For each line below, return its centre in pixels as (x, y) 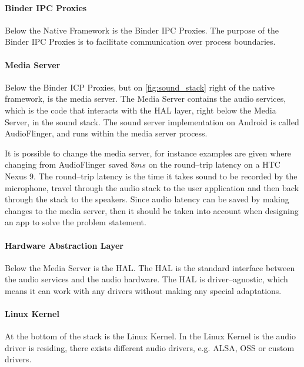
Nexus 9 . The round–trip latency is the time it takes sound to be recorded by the (151, 176)
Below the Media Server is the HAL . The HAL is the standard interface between (150, 267)
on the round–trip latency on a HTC (214, 164)
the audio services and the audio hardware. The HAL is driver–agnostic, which (146, 279)
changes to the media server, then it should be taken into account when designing (152, 210)
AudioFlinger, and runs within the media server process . (106, 133)
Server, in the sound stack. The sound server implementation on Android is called (152, 121)
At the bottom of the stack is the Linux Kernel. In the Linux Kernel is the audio (150, 336)
